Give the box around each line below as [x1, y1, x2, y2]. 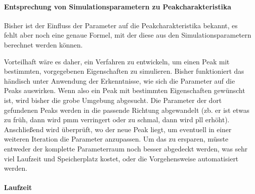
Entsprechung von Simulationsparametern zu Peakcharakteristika [4, 1, 231, 11]
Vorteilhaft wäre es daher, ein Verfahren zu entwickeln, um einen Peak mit [4, 56, 230, 66]
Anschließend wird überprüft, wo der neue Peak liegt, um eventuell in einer [4, 124, 232, 134]
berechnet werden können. [4, 39, 83, 49]
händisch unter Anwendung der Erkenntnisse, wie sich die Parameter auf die [4, 75, 235, 86]
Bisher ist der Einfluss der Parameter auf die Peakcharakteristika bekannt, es [4, 20, 238, 30]
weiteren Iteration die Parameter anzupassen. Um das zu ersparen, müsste [4, 134, 228, 144]
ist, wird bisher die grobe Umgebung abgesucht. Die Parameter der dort [4, 95, 222, 105]
